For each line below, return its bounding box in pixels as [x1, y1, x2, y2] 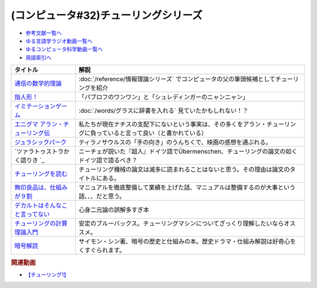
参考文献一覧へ [25, 29, 62, 36]
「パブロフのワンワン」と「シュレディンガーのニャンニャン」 [78, 93, 249, 101]
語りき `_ [20, 156, 45, 165]
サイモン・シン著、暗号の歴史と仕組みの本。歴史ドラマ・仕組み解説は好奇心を [78, 237, 296, 246]
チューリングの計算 [14, 219, 68, 227]
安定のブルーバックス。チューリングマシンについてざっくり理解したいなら [78, 219, 284, 227]
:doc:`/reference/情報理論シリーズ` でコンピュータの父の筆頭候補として [78, 75, 276, 83]
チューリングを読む [14, 170, 68, 178]
